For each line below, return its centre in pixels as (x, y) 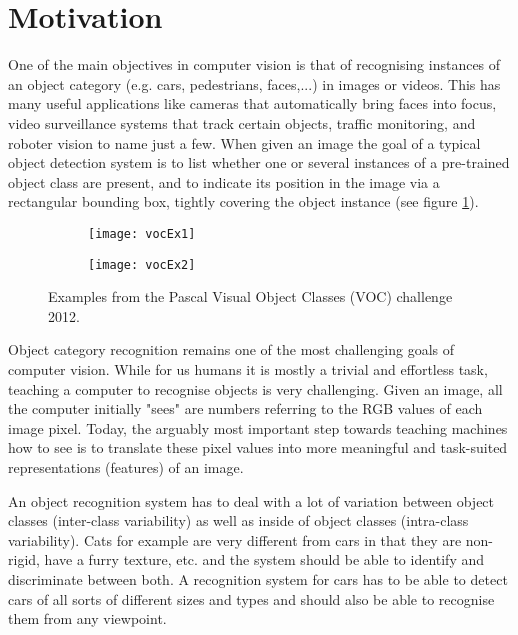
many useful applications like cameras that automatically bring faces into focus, (252, 103)
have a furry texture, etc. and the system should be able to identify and (264, 559)
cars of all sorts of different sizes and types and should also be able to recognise (251, 598)
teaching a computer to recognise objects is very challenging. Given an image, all (255, 388)
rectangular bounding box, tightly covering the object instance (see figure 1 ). (243, 201)
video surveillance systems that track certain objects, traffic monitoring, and (242, 122)
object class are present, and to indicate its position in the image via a (224, 181)
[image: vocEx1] (142, 233)
